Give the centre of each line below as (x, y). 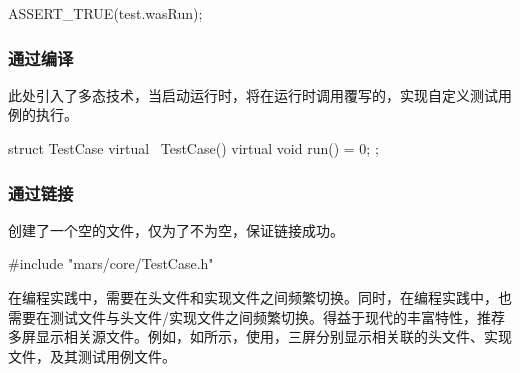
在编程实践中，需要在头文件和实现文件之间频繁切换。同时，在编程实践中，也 (260, 297)
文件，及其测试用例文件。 (92, 355)
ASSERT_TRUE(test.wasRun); (105, 13)
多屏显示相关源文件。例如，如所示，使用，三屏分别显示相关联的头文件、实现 (260, 336)
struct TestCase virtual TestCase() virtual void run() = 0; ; (193, 148)
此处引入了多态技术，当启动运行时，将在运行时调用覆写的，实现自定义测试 (253, 94)
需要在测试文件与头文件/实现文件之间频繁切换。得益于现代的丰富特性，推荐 (256, 316)
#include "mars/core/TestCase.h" (111, 263)
